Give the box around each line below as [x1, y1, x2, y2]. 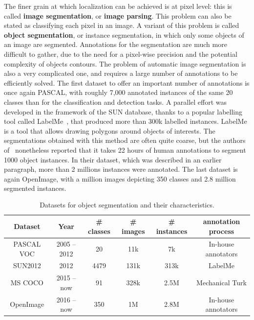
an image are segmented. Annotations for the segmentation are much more [4, 39, 227, 49]
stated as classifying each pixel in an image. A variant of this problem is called [4, 20, 239, 30]
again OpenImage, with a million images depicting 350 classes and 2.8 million [4, 173, 236, 183]
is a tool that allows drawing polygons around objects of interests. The [4, 125, 215, 136]
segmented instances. [4, 183, 66, 193]
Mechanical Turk [196, 277, 247, 287]
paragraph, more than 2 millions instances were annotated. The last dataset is [4, 164, 238, 174]
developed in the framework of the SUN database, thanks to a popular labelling [4, 106, 242, 116]
